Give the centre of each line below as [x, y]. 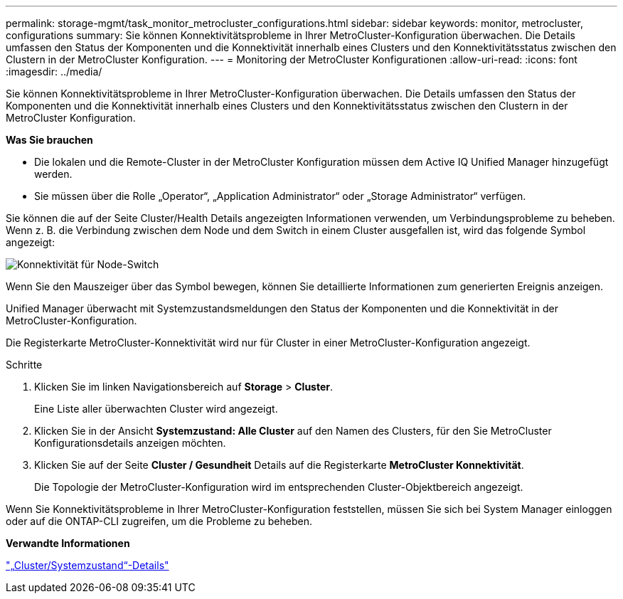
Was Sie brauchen [49, 140]
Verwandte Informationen [68, 543]
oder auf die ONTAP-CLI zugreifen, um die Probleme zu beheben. [159, 521]
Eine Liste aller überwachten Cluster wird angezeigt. [156, 409]
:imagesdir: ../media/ [54, 71]
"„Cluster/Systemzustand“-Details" [87, 565]
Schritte [24, 365]
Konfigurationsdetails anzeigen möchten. [130, 443]
